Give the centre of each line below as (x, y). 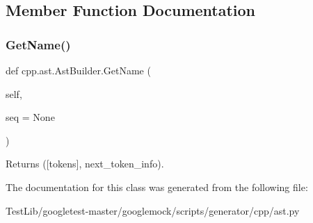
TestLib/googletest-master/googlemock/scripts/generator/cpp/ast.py (153, 210)
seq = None (30, 117)
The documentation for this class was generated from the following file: (157, 187)
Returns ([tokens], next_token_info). (85, 164)
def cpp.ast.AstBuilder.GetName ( (78, 70)
